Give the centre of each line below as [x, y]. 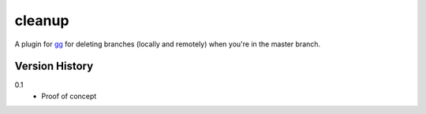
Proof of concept [69, 96]
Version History [54, 66]
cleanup [42, 20]
